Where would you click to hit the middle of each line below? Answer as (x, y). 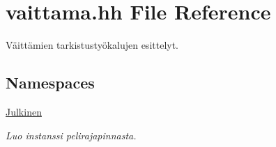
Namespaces (50, 83)
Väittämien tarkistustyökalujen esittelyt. (92, 45)
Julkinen (24, 111)
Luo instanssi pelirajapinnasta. (71, 135)
